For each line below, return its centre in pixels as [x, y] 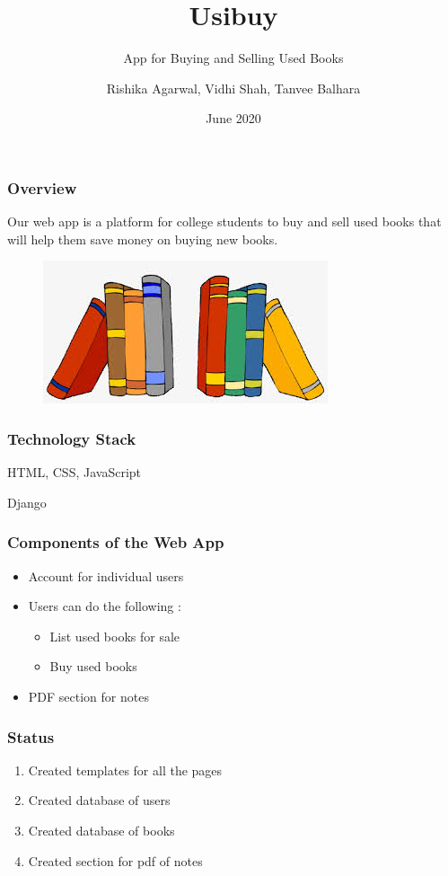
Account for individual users [106, 575]
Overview [42, 187]
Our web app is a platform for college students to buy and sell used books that [224, 221]
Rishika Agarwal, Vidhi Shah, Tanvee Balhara [233, 88]
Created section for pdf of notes [115, 860]
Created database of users [99, 800]
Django [27, 502]
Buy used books [93, 666]
